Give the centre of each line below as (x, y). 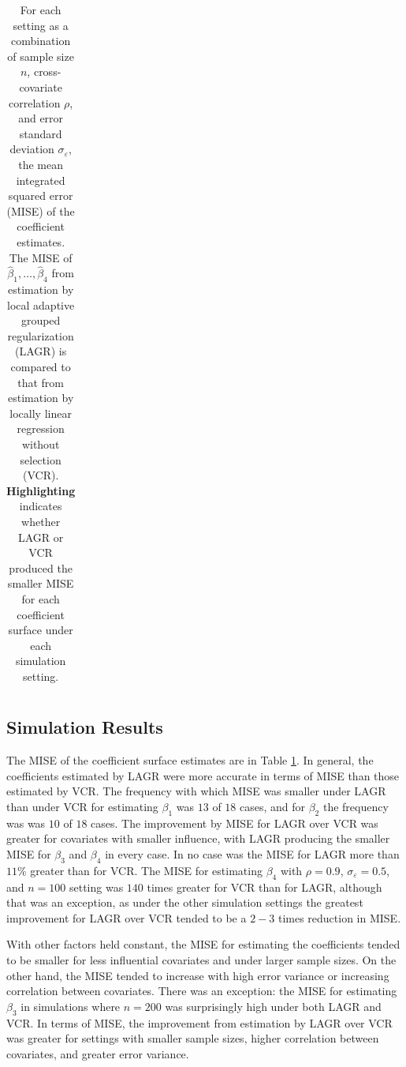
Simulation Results (85, 727)
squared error (41, 195)
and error (41, 118)
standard (41, 133)
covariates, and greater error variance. (98, 1053)
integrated (41, 180)
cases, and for (272, 807)
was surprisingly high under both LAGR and (273, 1006)
